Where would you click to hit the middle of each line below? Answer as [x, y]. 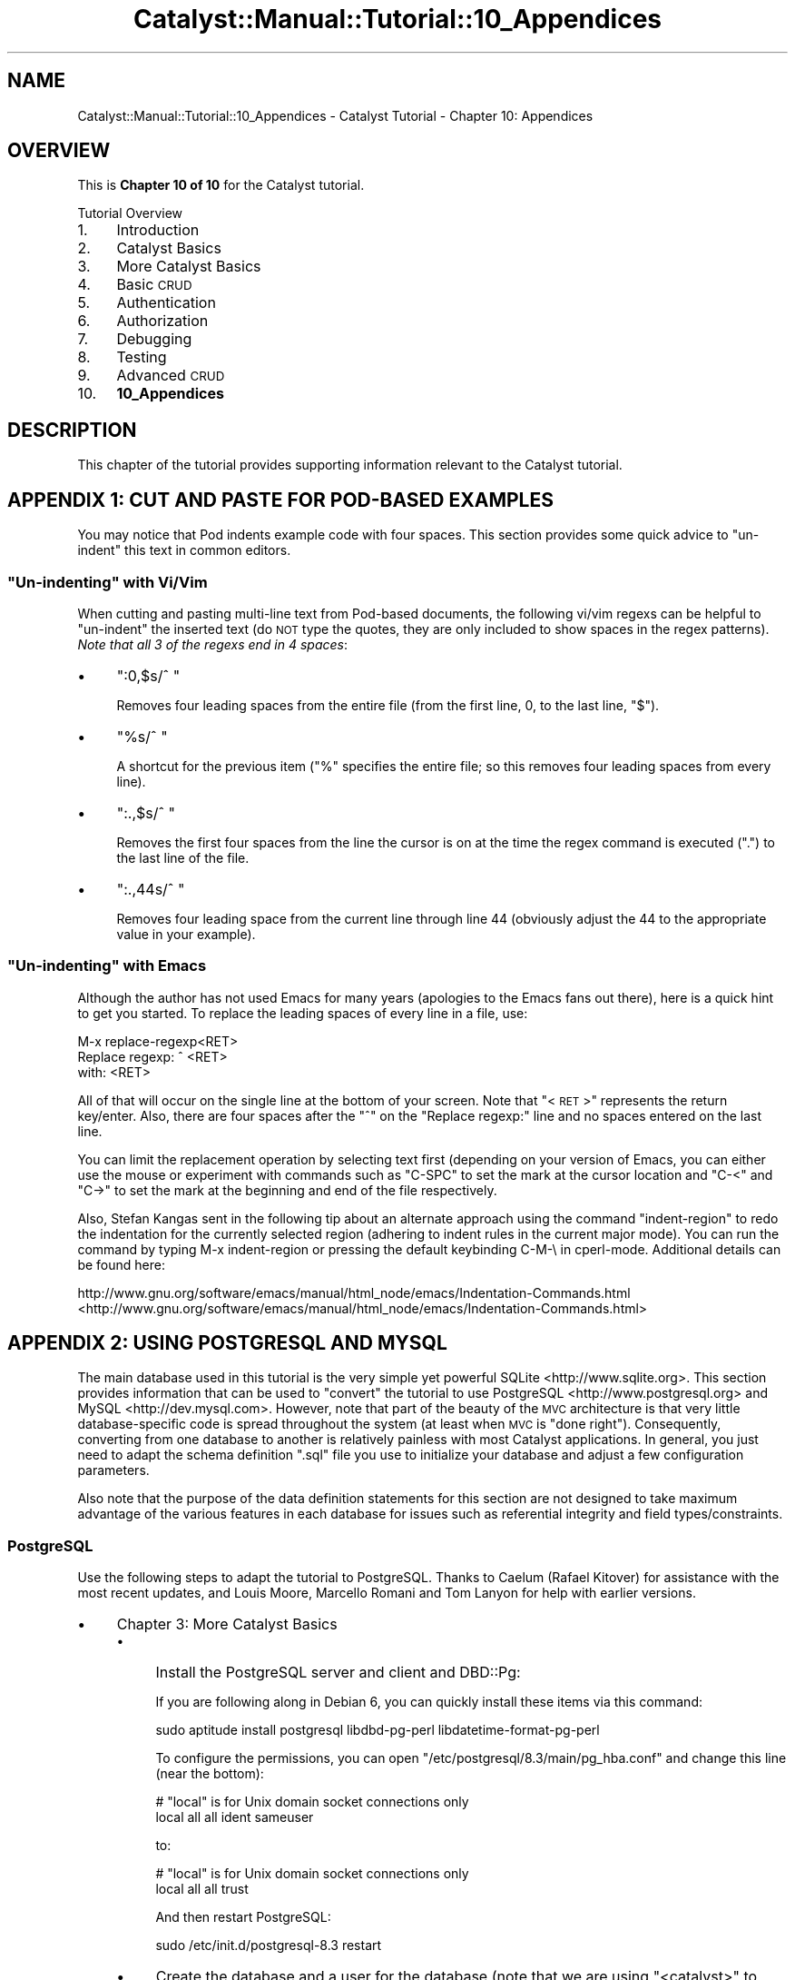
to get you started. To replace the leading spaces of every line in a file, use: [303, 1013]
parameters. [113, 1470]
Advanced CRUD [171, 376]
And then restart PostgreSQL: [243, 1917]
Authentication [166, 303]
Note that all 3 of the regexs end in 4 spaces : [213, 644]
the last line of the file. [183, 857]
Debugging [154, 339]
